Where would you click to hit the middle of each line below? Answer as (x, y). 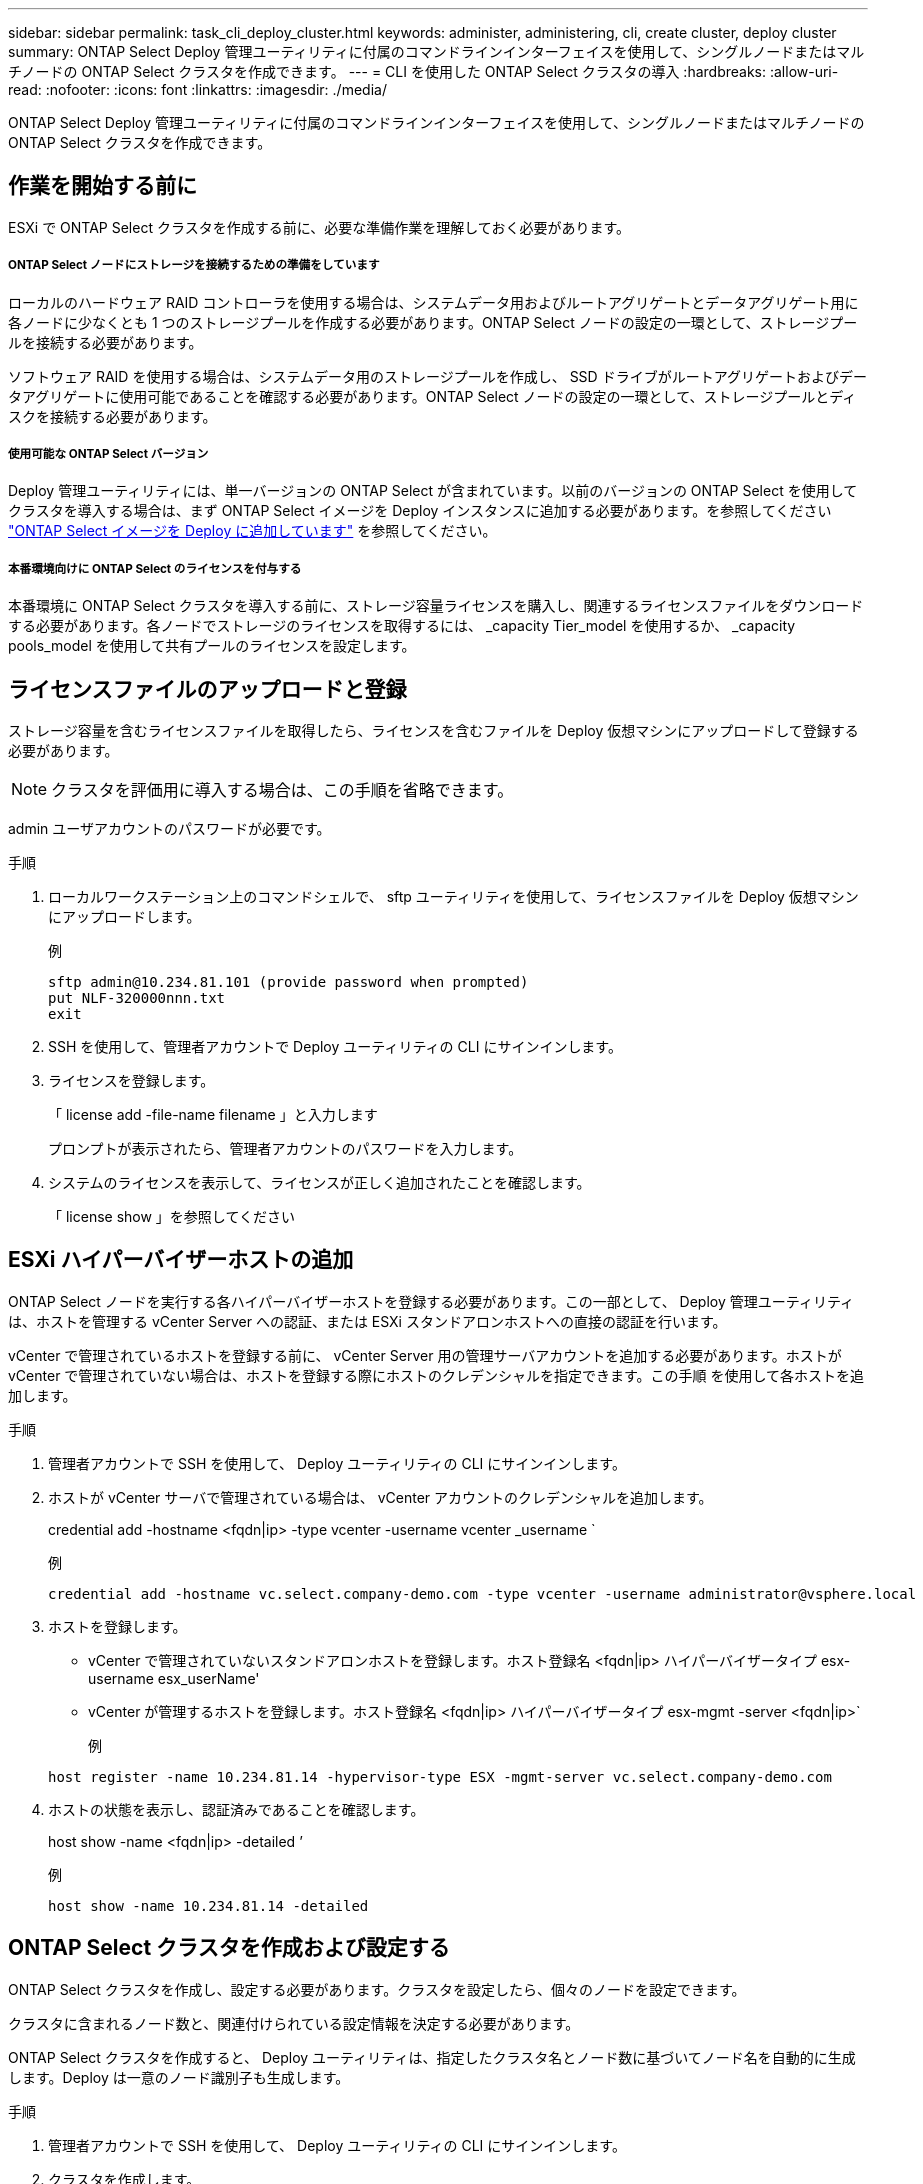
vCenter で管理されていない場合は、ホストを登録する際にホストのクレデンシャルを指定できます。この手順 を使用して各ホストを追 (436, 1375)
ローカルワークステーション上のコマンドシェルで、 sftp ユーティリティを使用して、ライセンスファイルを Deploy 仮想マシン (453, 897)
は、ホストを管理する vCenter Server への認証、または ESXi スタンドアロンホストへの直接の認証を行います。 (367, 1321)
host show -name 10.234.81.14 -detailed (208, 1905)
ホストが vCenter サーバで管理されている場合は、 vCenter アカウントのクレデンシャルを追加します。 (380, 1497)
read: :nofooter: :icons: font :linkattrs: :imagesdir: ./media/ (197, 89)
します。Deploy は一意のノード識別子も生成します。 (179, 2077)
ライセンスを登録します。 (131, 1081)
